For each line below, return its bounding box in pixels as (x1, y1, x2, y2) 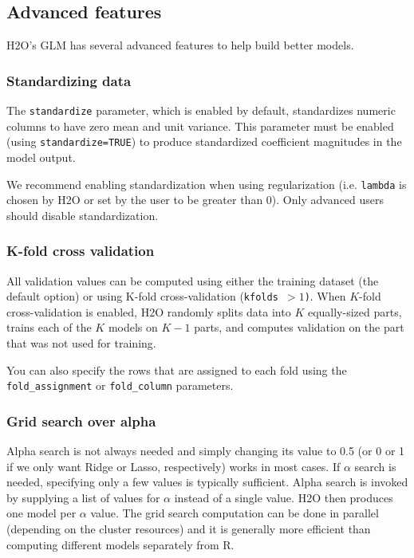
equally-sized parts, (307, 303, 402, 320)
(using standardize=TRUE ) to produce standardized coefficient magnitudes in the (6, 133, 402, 150)
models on (108, 319, 158, 336)
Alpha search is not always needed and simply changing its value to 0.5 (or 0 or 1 (6, 442, 405, 459)
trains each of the (6, 319, 92, 336)
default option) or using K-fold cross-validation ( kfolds (6, 288, 278, 305)
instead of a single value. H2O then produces (174, 489, 393, 505)
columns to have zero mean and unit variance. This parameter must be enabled (6, 117, 394, 134)
